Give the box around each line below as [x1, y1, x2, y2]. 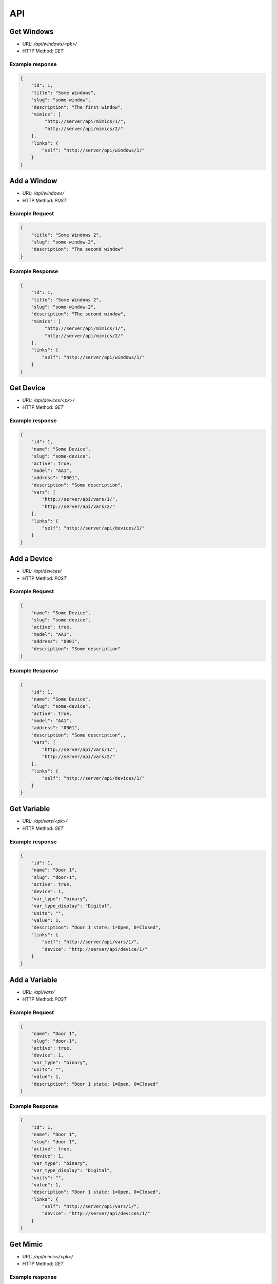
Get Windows [9, 27, 54, 36]
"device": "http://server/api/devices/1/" [42, 1211, 151, 1217]
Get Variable [9, 804, 50, 814]
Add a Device [9, 555, 53, 563]
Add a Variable [9, 975, 57, 984]
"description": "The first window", [31, 104, 123, 110]
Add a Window [9, 177, 57, 185]
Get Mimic [9, 1240, 43, 1249]
